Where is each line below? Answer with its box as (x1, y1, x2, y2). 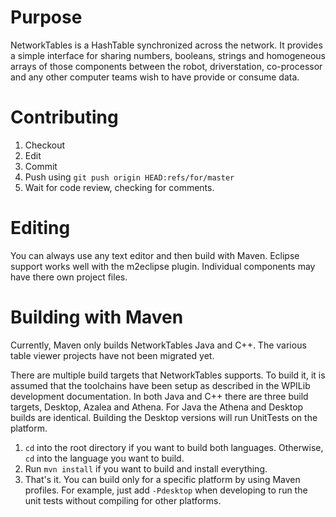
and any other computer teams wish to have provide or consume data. (10, 71, 300, 83)
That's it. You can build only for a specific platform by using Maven (24, 473, 301, 485)
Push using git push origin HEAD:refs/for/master (24, 171, 235, 183)
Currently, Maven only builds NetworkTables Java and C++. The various (10, 339, 307, 351)
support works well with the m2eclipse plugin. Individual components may (10, 260, 316, 272)
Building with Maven (10, 306, 184, 328)
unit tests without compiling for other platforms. (24, 494, 222, 506)
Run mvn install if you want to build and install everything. (24, 462, 268, 475)
